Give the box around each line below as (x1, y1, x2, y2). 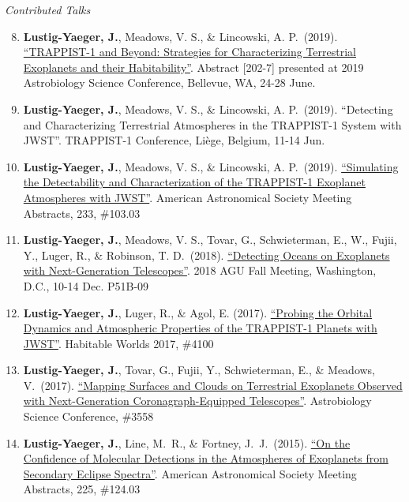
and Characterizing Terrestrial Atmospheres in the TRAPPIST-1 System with (23, 116, 402, 133)
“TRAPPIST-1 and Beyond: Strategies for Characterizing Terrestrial (23, 43, 357, 60)
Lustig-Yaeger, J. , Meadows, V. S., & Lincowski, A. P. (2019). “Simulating (23, 158, 399, 174)
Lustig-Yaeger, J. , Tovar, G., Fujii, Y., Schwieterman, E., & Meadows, (23, 362, 376, 378)
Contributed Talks (5, 2, 91, 17)
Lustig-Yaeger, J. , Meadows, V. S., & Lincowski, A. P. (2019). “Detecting (23, 100, 393, 117)
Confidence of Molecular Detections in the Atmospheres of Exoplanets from (23, 450, 388, 466)
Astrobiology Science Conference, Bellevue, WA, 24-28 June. (23, 74, 316, 91)
